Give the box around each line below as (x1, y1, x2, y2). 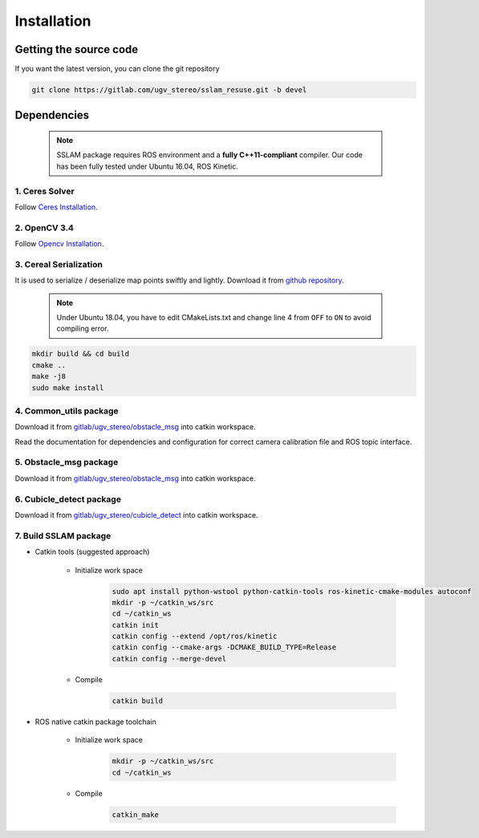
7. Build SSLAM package (14, 530, 112, 541)
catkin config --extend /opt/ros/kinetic (112, 632, 278, 641)
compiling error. (56, 323, 109, 333)
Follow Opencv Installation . (14, 239, 104, 249)
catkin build (112, 696, 164, 706)
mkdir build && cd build (31, 349, 130, 359)
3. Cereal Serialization (14, 258, 104, 270)
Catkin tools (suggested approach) (35, 547, 150, 557)
